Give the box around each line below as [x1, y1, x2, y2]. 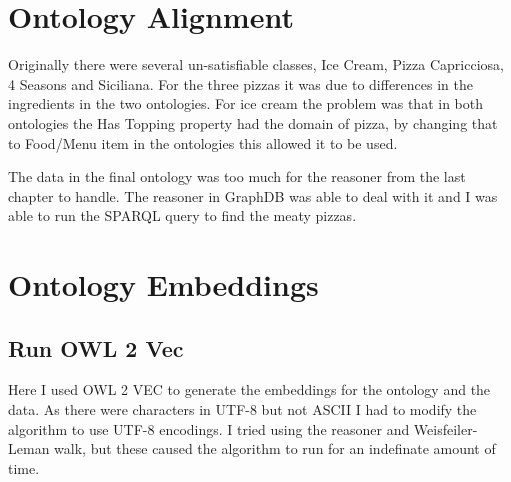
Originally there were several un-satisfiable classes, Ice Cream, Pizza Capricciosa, [8, 54, 504, 75]
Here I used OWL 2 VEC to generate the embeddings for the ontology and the [8, 379, 491, 400]
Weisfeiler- [413, 418, 478, 439]
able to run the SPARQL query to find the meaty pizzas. [8, 205, 357, 226]
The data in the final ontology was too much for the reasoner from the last [8, 166, 466, 187]
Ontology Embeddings [8, 264, 319, 305]
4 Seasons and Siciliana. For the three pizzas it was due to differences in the [8, 73, 473, 94]
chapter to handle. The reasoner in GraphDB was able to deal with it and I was [8, 185, 498, 206]
